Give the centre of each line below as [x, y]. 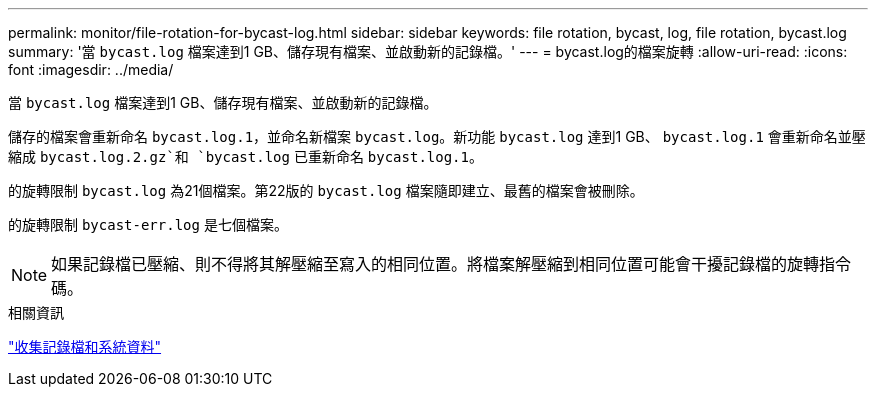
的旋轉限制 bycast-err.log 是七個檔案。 [148, 224]
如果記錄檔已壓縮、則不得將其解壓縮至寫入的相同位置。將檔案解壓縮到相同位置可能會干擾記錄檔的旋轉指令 [451, 264]
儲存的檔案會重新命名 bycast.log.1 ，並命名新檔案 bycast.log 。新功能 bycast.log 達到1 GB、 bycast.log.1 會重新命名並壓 [437, 136]
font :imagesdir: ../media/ [91, 69]
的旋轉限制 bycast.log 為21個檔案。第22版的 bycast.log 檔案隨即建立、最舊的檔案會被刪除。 [326, 190]
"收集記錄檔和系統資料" [85, 346]
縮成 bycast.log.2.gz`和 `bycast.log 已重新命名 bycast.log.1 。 [245, 156]
